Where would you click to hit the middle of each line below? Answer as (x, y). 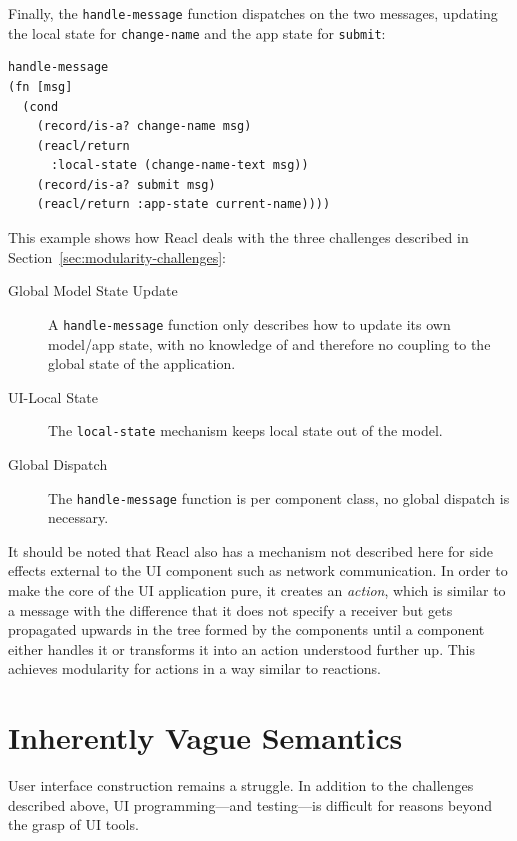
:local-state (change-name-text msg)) (179, 165)
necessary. (78, 517)
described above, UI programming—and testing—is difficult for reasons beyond (250, 804)
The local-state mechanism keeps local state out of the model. (245, 430)
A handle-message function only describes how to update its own (249, 323)
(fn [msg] (40, 86)
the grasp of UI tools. (73, 824)
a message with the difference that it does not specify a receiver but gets (230, 609)
